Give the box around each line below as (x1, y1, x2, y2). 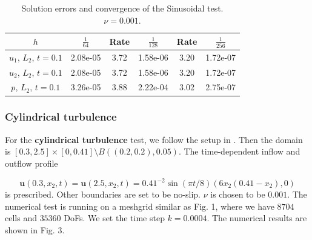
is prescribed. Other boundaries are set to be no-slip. (5, 188, 201, 201)
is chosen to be (210, 188, 265, 201)
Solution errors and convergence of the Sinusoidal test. (21, 2, 224, 14)
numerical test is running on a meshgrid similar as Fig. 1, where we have (5, 199, 274, 212)
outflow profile (5, 156, 58, 169)
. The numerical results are (207, 212, 307, 224)
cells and (5, 212, 37, 224)
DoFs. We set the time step (64, 212, 165, 224)
